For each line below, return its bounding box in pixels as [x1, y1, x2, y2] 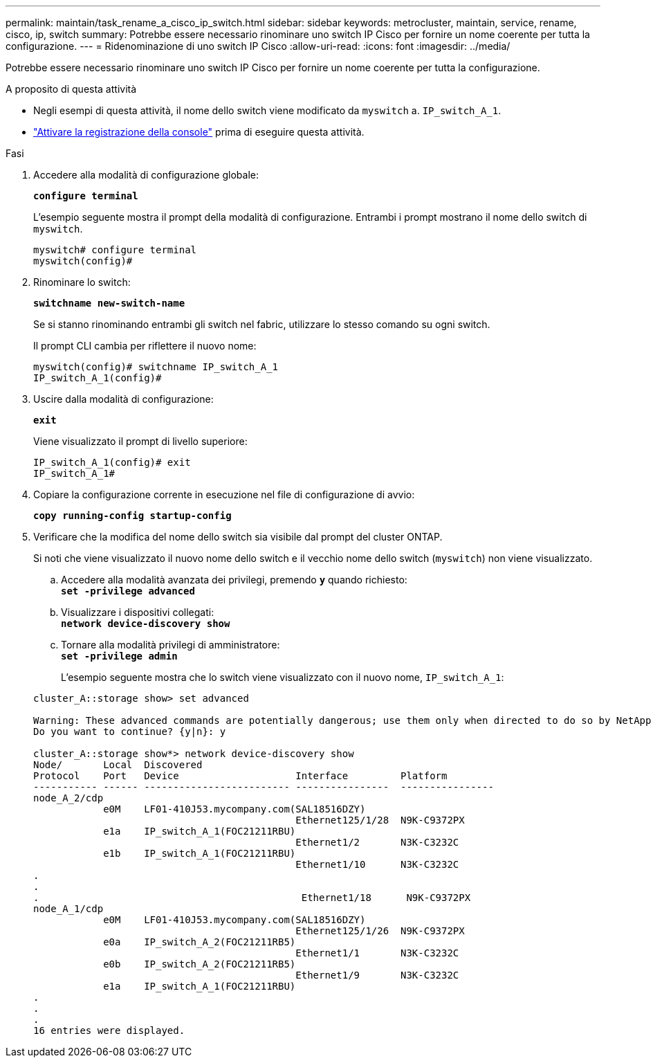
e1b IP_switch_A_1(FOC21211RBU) [103, 848, 296, 859]
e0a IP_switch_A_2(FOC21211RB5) [103, 936, 296, 947]
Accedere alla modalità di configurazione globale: [33, 169, 259, 181]
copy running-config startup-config [33, 510, 232, 521]
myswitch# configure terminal [33, 244, 197, 255]
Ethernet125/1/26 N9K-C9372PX [295, 925, 465, 936]
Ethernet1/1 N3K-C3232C [295, 947, 459, 958]
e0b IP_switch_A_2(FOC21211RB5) [103, 958, 296, 970]
